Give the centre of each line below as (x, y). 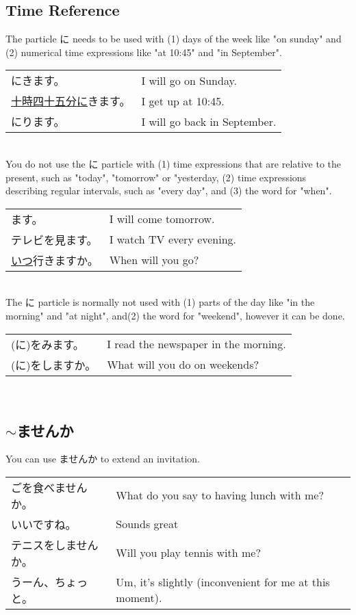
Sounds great (147, 524)
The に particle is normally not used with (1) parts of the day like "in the (160, 302)
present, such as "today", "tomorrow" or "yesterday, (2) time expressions (156, 177)
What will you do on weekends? (183, 365)
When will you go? (154, 260)
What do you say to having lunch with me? (220, 495)
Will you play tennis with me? (188, 553)
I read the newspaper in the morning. (196, 344)
